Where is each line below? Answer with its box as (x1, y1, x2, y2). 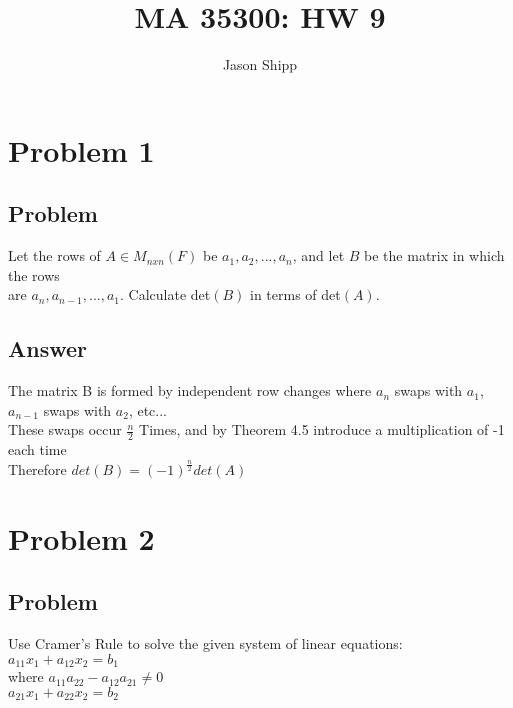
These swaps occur (8, 419, 122, 440)
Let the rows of (8, 245, 101, 266)
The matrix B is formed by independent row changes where (8, 380, 372, 401)
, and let (292, 245, 345, 266)
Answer (8, 333, 88, 364)
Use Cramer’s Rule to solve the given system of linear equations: (8, 633, 403, 654)
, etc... (128, 399, 167, 420)
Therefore (8, 459, 67, 480)
